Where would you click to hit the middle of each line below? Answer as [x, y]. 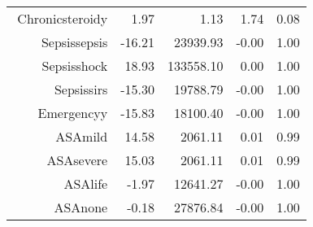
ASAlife [86, 183]
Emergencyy [73, 113]
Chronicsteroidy [63, 18]
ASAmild [82, 136]
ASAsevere [77, 160]
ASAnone [81, 207]
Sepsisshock [75, 65]
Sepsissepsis [74, 42]
